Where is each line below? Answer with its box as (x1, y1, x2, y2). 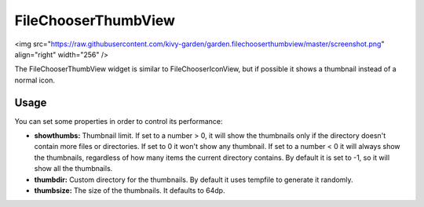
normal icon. (14, 75, 55, 85)
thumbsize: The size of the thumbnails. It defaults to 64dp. (34, 185, 225, 195)
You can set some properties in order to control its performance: (14, 116, 223, 125)
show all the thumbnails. (34, 164, 113, 173)
